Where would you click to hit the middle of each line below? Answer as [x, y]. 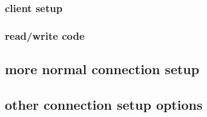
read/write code [45, 35]
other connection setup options [104, 104]
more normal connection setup [102, 69]
